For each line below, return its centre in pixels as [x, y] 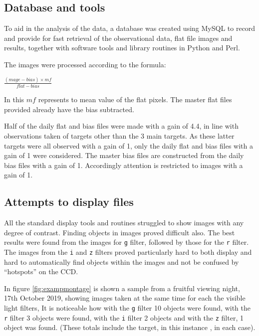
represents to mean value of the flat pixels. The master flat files [135, 99]
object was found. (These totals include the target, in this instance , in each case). [130, 327]
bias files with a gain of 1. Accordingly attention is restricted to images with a [124, 165]
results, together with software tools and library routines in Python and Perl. [122, 48]
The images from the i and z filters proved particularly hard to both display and [128, 252]
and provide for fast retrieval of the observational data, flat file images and [118, 38]
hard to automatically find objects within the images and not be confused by [122, 261]
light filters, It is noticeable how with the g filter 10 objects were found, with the [128, 308]
